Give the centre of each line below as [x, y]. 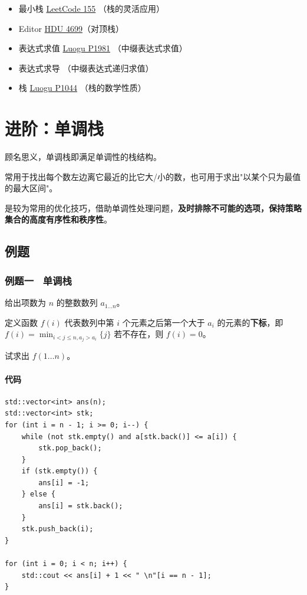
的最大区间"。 [31, 188]
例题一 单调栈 [38, 280]
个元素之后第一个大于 [164, 322]
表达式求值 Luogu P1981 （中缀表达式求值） [103, 48]
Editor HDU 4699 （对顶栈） [71, 28]
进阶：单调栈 [55, 128]
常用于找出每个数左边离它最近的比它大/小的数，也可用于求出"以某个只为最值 [153, 176]
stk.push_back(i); [57, 529]
